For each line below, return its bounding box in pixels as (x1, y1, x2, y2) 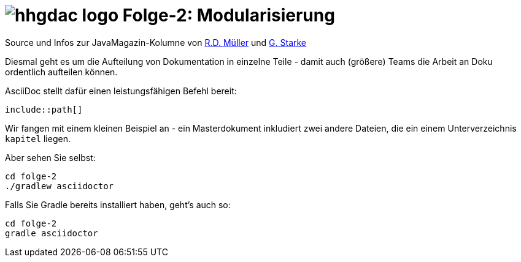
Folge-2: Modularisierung (122, 5, 335, 26)
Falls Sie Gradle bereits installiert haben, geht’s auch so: (5, 199, 231, 210)
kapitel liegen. (5, 133, 71, 144)
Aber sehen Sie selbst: (5, 152, 96, 163)
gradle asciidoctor (5, 228, 98, 238)
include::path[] (5, 104, 83, 114)
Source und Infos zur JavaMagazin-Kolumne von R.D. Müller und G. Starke (5, 37, 307, 48)
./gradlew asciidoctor (5, 181, 114, 191)
